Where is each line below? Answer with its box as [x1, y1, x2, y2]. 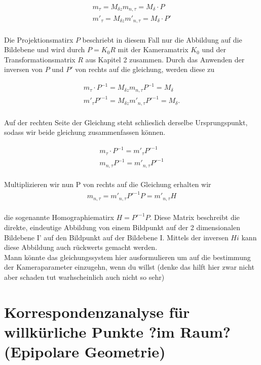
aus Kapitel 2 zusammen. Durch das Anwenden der [85, 54, 245, 64]
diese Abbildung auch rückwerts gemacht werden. [4, 242, 158, 252]
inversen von [4, 64, 43, 75]
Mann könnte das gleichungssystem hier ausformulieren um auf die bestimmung [4, 251, 251, 262]
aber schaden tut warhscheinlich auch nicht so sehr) [4, 271, 165, 282]
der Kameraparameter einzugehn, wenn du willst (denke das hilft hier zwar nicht [4, 262, 254, 272]
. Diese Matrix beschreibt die [150, 212, 240, 223]
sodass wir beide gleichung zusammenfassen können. [4, 127, 166, 137]
